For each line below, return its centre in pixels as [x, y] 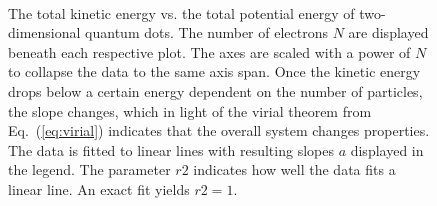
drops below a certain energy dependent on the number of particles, [215, 90]
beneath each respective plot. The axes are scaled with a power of [209, 51]
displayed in [387, 149]
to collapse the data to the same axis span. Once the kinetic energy [214, 71]
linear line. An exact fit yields [99, 188]
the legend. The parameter [89, 169]
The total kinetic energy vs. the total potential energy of [181, 12]
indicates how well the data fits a [294, 169]
